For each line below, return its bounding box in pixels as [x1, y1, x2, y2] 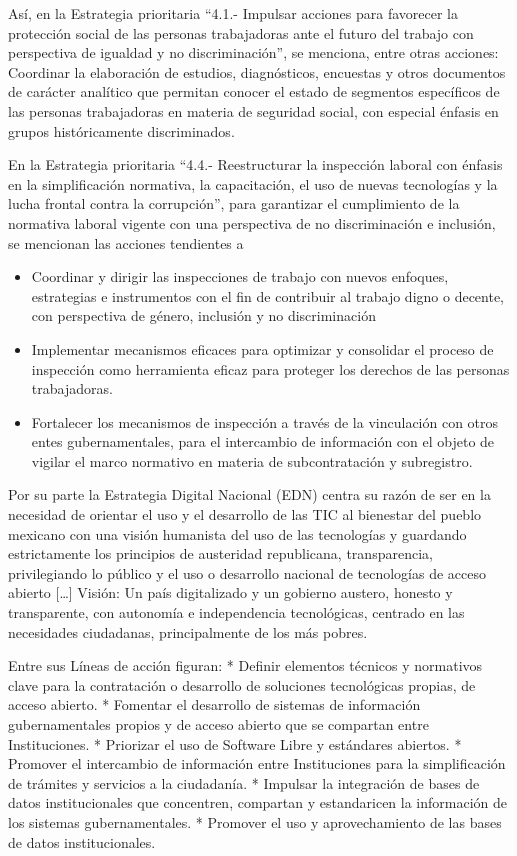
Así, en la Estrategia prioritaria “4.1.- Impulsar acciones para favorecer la [8, 3, 458, 23]
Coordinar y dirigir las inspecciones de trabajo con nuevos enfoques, [31, 266, 449, 287]
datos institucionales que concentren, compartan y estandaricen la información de [8, 792, 508, 813]
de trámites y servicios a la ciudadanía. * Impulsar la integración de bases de [8, 772, 480, 793]
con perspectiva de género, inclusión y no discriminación [31, 305, 376, 326]
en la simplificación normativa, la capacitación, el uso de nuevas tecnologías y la [8, 173, 498, 194]
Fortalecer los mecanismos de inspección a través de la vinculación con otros [31, 411, 499, 432]
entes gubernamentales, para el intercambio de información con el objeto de [31, 431, 495, 452]
